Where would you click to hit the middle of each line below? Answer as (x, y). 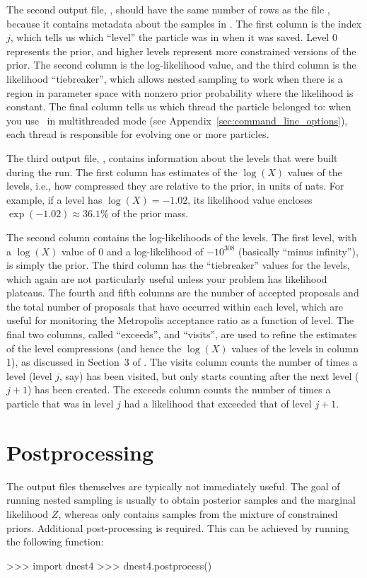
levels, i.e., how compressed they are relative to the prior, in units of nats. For (175, 186)
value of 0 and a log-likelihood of (133, 251)
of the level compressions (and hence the (94, 348)
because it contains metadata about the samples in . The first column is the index (184, 23)
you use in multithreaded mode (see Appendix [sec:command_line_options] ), (177, 120)
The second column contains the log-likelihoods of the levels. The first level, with (182, 237)
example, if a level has (54, 199)
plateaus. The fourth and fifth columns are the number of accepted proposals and (183, 293)
